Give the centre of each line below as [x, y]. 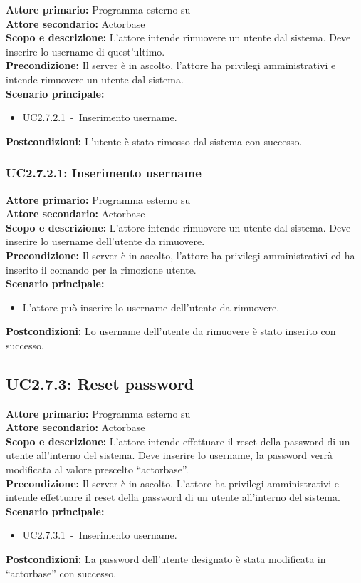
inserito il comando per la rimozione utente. [101, 269]
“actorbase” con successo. [61, 573]
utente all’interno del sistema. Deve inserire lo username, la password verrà [169, 455]
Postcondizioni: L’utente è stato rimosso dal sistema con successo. [154, 141]
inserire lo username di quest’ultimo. [85, 51]
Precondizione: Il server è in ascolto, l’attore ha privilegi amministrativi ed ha [180, 255]
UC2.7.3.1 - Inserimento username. [100, 535]
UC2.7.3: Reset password [100, 383]
